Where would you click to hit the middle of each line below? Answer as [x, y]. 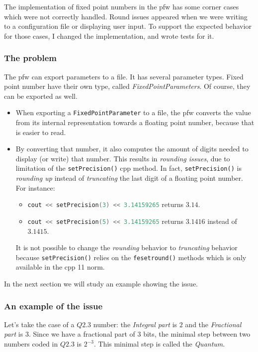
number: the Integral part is [135, 324]
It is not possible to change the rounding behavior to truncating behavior [127, 247]
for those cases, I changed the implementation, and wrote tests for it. [109, 35]
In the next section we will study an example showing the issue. [101, 283]
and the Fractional [213, 324]
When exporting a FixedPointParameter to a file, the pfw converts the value [133, 112]
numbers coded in [31, 344]
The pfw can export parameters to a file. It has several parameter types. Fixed [124, 76]
